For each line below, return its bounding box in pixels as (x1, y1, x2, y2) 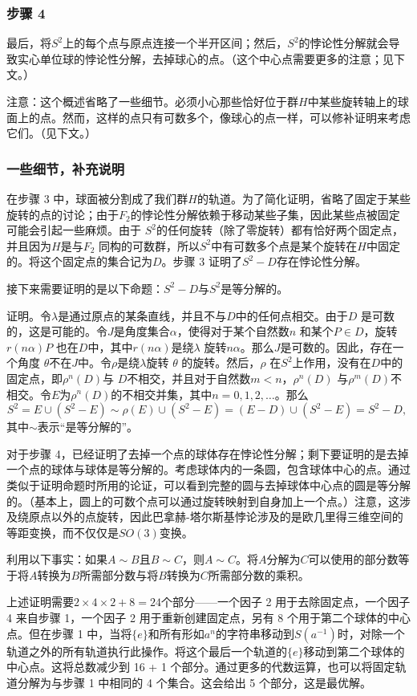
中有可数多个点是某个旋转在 (211, 237, 358, 254)
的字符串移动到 (215, 625, 294, 641)
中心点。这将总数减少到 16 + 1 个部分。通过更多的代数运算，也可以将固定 (6, 658, 395, 675)
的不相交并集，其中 (111, 385, 213, 402)
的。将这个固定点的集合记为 (6, 253, 152, 270)
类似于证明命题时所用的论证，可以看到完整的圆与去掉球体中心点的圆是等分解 (6, 476, 411, 493)
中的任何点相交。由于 (235, 307, 348, 324)
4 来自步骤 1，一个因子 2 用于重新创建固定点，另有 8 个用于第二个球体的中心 (6, 609, 411, 626)
